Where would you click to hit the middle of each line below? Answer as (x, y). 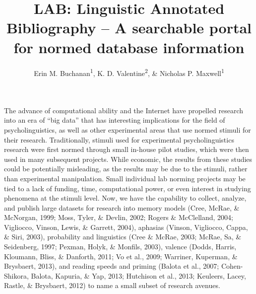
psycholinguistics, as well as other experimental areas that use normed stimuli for (128, 129)
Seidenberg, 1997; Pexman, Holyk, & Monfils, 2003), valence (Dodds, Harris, (120, 247)
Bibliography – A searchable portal (129, 28)
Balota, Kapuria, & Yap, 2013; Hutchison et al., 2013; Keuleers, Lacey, (138, 275)
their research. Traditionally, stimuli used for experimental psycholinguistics (119, 139)
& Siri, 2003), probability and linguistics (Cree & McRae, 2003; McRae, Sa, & (123, 237)
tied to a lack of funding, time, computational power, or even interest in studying (128, 188)
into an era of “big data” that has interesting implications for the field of (115, 120)
